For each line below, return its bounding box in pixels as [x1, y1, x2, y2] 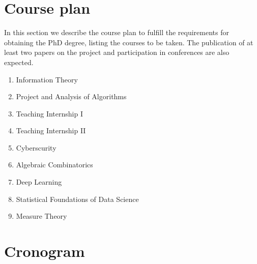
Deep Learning [16, 177, 62, 187]
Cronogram [4, 241, 85, 261]
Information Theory [16, 74, 78, 84]
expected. [4, 56, 34, 67]
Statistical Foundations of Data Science [16, 193, 139, 204]
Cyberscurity [16, 142, 56, 153]
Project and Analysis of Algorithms [16, 91, 127, 102]
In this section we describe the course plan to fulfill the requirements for [4, 27, 229, 38]
